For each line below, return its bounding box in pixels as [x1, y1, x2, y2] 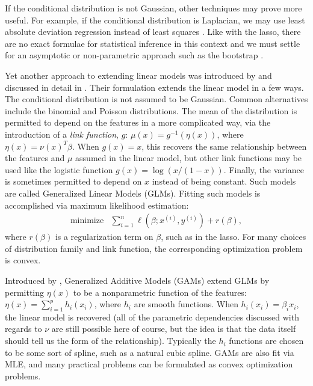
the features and [5, 152, 65, 164]
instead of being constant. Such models [152, 175, 296, 188]
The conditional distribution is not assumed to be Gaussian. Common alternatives [5, 93, 308, 105]
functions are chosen [229, 334, 304, 347]
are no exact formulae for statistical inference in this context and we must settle [5, 37, 300, 49]
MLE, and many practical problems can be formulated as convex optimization [5, 358, 293, 370]
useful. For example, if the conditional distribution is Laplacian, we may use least [5, 13, 305, 26]
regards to [5, 322, 42, 335]
